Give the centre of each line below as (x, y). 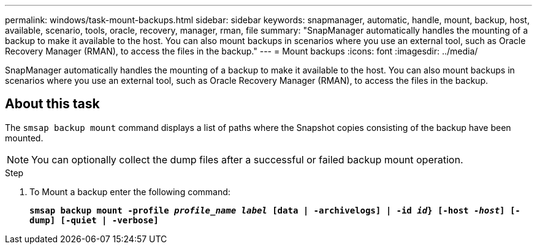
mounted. (24, 138)
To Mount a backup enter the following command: (130, 191)
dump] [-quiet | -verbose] (94, 220)
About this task (52, 104)
